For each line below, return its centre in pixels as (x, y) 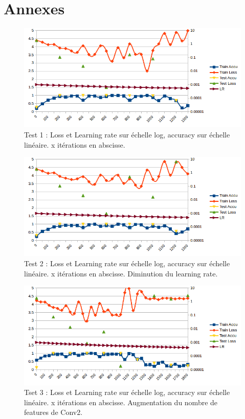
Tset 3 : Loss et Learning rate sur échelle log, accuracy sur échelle (127, 392)
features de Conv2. (53, 412)
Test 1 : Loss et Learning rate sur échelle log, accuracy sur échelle (127, 134)
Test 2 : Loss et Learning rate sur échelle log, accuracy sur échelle (127, 263)
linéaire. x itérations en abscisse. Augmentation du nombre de (121, 402)
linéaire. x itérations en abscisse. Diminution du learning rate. (121, 273)
